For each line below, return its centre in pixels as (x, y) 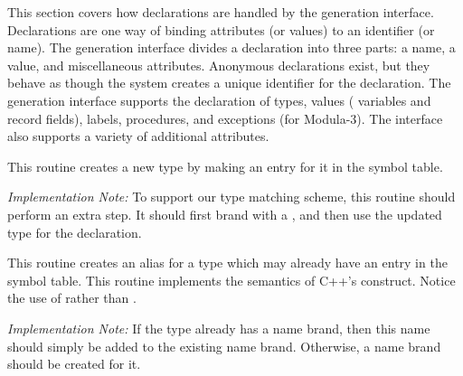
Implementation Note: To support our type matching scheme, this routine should (231, 197)
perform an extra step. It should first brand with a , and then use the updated (225, 214)
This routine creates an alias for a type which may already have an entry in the (227, 263)
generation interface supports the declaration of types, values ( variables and (219, 100)
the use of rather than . (72, 298)
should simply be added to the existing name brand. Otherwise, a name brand (224, 346)
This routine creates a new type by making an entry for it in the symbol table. (225, 166)
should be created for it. (74, 364)
